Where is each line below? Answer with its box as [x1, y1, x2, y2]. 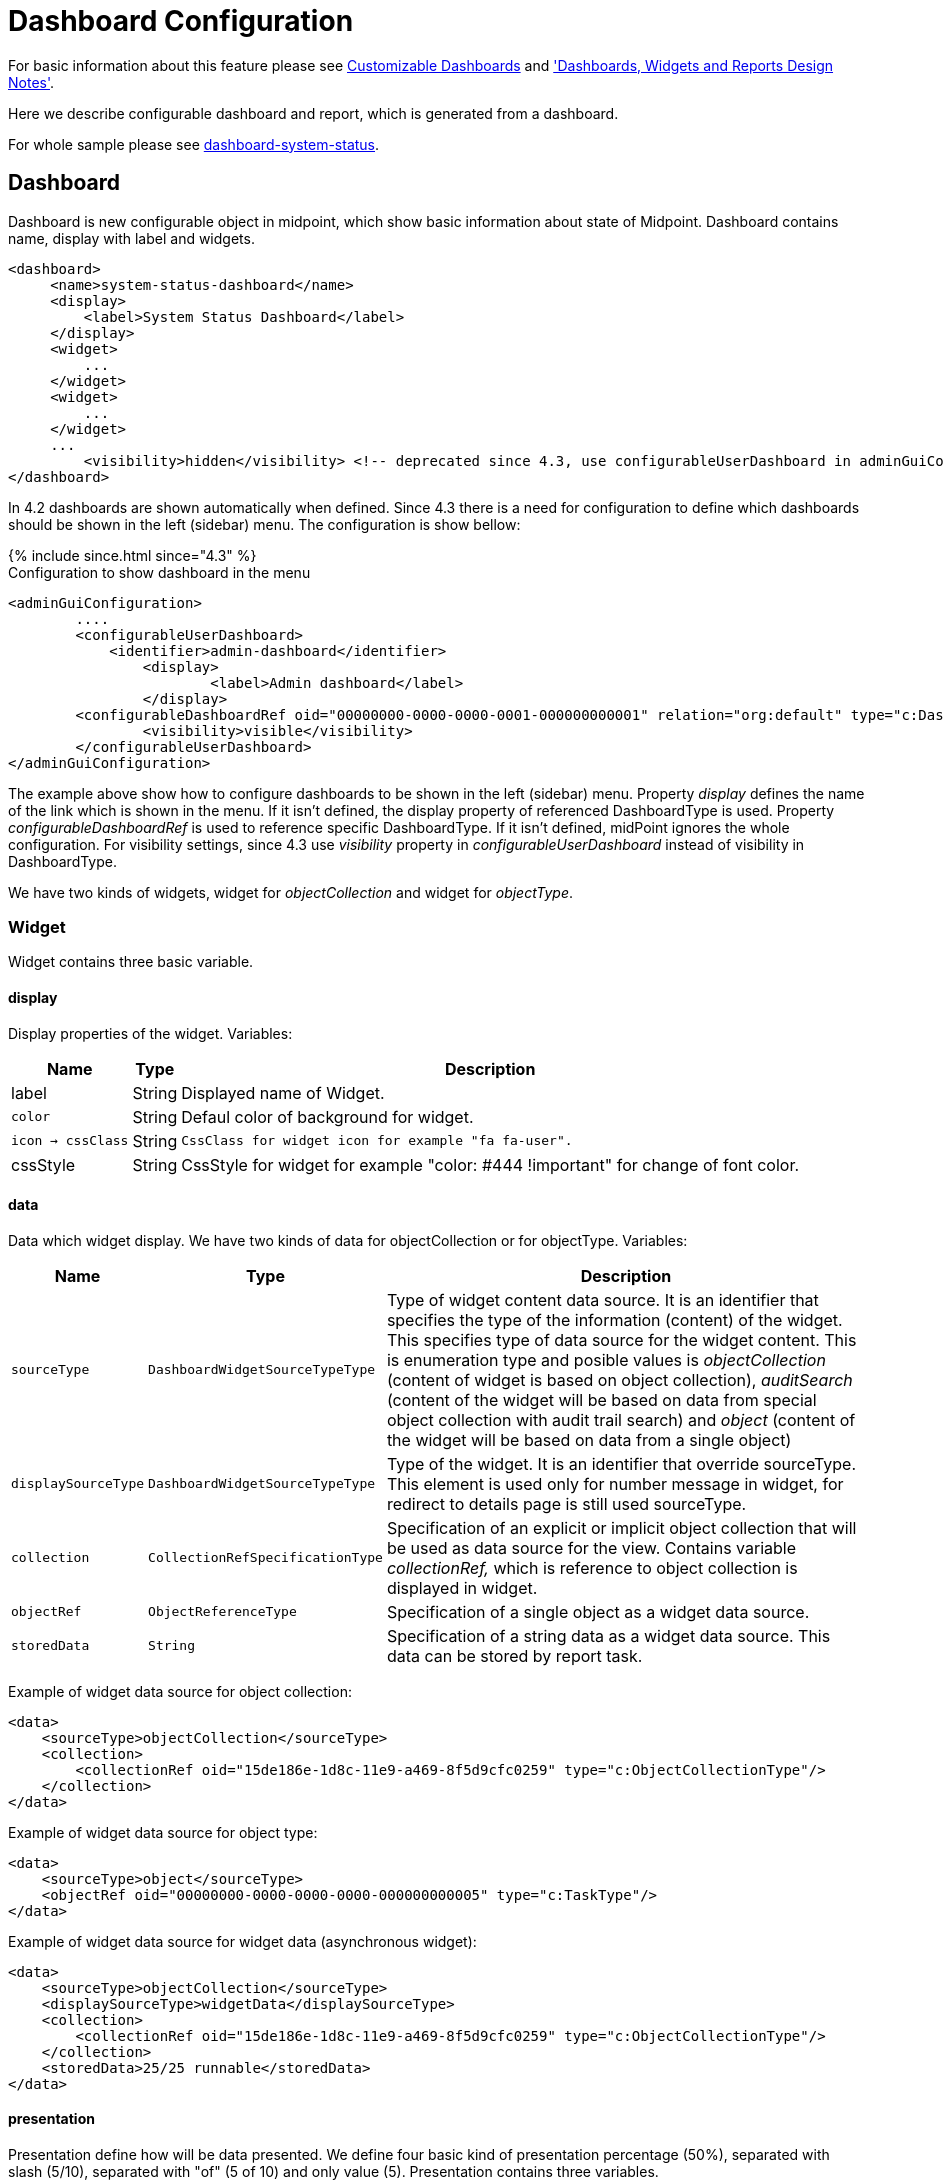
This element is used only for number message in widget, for [386, 1473, 844, 1494]
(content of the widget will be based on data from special [386, 1389, 817, 1410]
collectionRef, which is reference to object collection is [386, 1557, 798, 1578]
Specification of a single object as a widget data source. [386, 1601, 810, 1622]
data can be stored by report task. [386, 1645, 643, 1666]
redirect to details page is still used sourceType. [386, 1493, 747, 1514]
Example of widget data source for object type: [8, 1823, 318, 1841]
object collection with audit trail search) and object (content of [386, 1409, 856, 1430]
